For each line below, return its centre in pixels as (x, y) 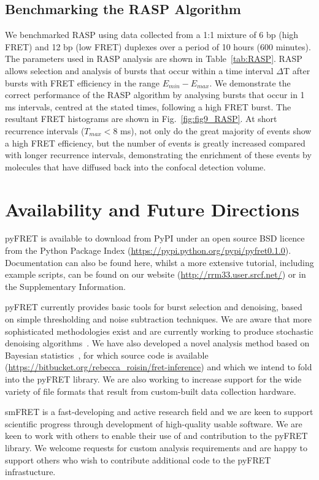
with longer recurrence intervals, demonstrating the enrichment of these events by (158, 155)
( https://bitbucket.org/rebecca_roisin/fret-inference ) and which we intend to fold (159, 367)
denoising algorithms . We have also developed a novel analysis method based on (157, 343)
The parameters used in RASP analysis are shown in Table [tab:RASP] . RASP (154, 59)
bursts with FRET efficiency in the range (83, 82)
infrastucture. (30, 472)
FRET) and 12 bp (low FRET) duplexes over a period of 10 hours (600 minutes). (158, 46)
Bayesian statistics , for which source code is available (107, 355)
